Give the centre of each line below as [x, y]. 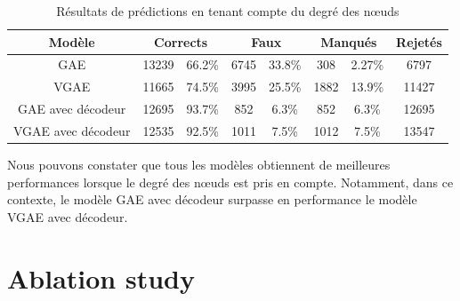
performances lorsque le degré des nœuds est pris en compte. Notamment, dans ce [230, 182]
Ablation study [101, 277]
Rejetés [419, 41]
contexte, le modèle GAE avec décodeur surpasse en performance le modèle [212, 199]
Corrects [181, 41]
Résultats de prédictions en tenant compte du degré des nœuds [228, 11]
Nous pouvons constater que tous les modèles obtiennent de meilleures [199, 165]
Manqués [349, 41]
